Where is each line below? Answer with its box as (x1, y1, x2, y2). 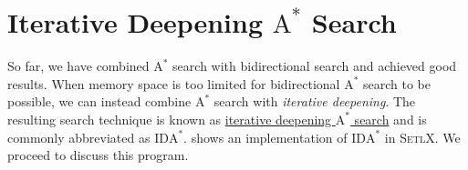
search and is (354, 109, 427, 128)
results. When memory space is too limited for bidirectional (7, 74, 340, 93)
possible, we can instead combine (7, 92, 192, 111)
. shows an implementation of (183, 127, 348, 146)
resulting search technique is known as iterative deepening (7, 109, 332, 128)
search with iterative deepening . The (213, 92, 416, 111)
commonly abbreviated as (7, 127, 151, 146)
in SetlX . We (384, 127, 461, 146)
